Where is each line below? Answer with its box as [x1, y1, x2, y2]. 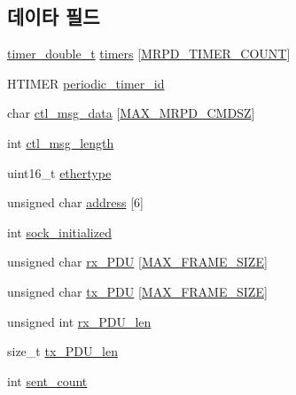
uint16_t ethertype [7, 163, 112, 182]
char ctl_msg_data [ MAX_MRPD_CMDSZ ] [7, 104, 255, 122]
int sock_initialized [7, 222, 112, 241]
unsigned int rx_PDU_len [7, 312, 152, 330]
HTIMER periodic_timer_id [7, 74, 165, 92]
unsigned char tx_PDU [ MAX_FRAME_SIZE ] [7, 282, 268, 300]
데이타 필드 [7, 3, 100, 30]
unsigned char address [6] [7, 193, 144, 212]
